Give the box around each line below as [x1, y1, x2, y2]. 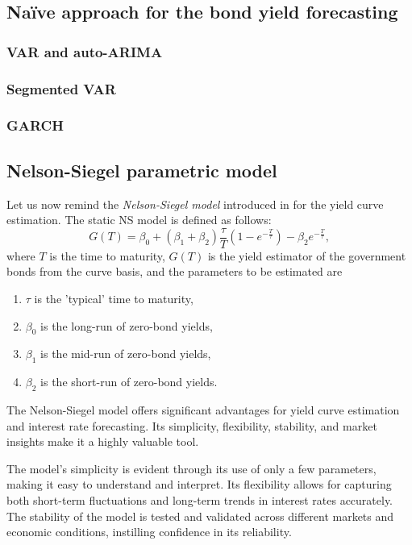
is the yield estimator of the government [207, 247, 406, 264]
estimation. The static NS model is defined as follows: [6, 211, 272, 228]
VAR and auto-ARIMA [6, 41, 163, 61]
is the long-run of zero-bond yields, [40, 317, 213, 334]
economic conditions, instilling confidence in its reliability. [6, 523, 292, 540]
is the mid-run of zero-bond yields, [40, 345, 211, 362]
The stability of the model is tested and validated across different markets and [6, 507, 394, 524]
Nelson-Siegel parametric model [6, 157, 277, 182]
